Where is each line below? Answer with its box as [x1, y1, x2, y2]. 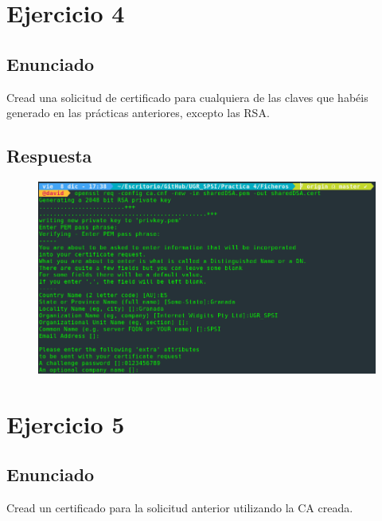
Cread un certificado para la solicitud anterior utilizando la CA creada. [6, 499, 353, 516]
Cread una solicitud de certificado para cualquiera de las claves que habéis [6, 88, 368, 105]
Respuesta [6, 143, 92, 168]
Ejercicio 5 [6, 407, 125, 440]
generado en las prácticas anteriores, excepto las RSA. [6, 104, 270, 121]
